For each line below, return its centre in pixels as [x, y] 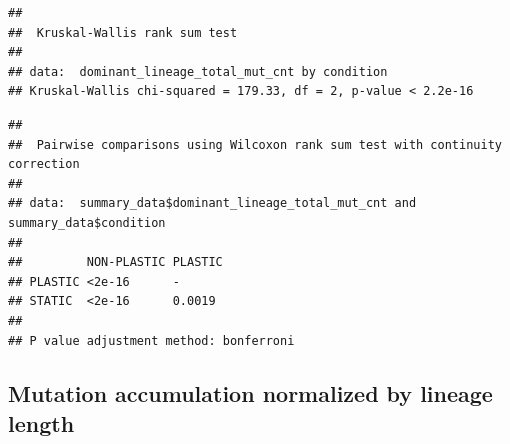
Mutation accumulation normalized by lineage [250, 393]
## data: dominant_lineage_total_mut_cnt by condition [198, 71]
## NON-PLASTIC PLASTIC [115, 262]
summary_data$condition [87, 222]
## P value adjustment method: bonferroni [151, 340]
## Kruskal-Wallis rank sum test [123, 32]
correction [44, 164]
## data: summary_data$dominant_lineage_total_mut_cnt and [212, 203]
